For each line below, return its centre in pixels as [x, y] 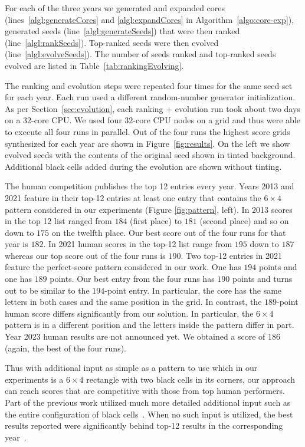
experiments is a [34, 379]
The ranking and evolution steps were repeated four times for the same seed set [149, 85]
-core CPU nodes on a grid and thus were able [217, 120]
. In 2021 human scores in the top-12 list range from [138, 244]
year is [17, 244]
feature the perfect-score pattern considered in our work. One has [123, 267]
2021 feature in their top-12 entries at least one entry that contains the [133, 197]
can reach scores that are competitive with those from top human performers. [145, 391]
